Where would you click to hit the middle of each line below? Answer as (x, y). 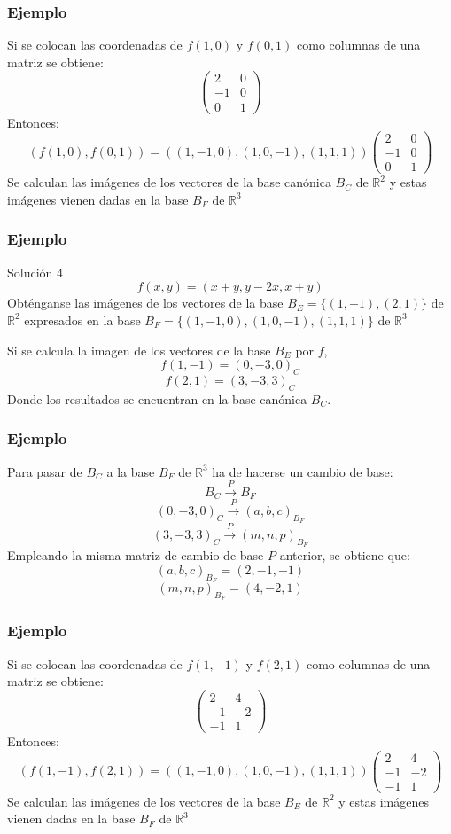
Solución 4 (35, 272)
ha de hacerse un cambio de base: (303, 471)
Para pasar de (45, 471)
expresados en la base (82, 320)
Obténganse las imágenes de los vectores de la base (145, 303)
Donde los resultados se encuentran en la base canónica (157, 398)
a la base (131, 471)
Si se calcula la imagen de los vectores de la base (139, 350)
